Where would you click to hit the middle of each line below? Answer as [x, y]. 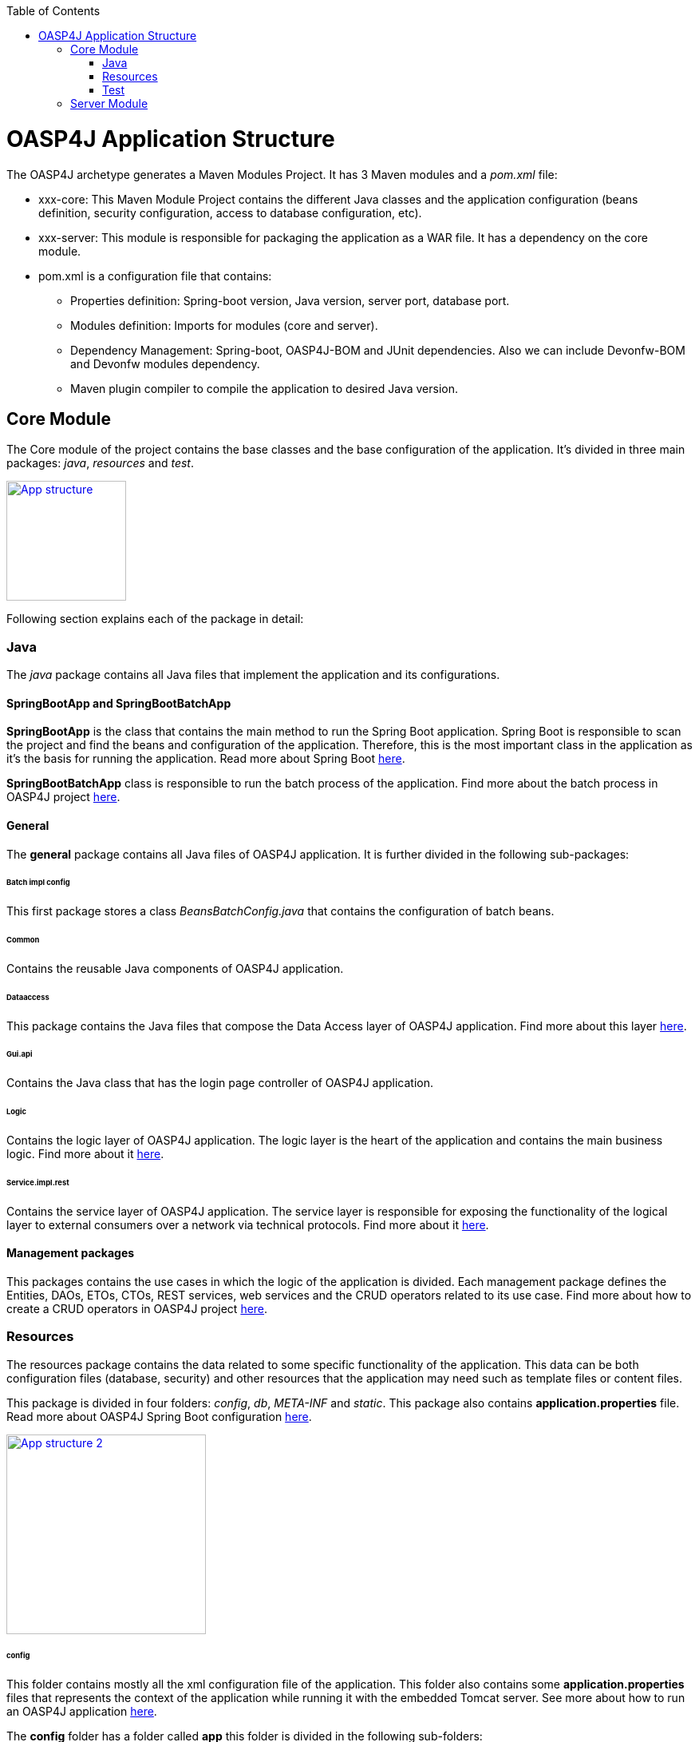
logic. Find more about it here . [85, 1153]
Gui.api [20, 1054]
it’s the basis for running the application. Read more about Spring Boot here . [206, 759]
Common [23, 940]
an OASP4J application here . [82, 1712]
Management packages [71, 1253]
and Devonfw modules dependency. [165, 363]
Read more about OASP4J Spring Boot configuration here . [159, 1416]
